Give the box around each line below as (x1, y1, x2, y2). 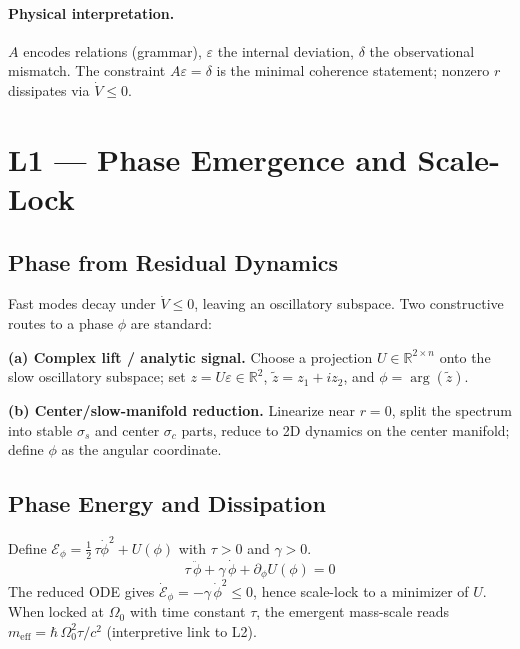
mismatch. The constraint (8, 60, 166, 81)
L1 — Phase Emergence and (8, 138, 407, 179)
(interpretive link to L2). (106, 620, 257, 641)
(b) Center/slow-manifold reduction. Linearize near (8, 400, 355, 421)
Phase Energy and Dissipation (8, 488, 326, 519)
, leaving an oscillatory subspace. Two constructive (194, 293, 504, 314)
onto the (439, 346, 491, 367)
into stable (8, 419, 73, 440)
